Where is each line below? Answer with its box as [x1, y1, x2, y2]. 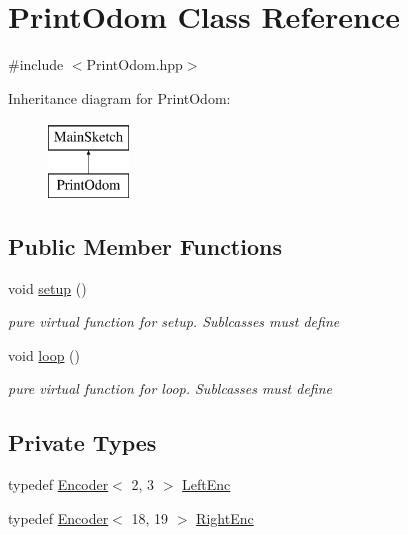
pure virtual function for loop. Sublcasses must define [8, 378, 333, 399]
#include [8, 54, 64, 75]
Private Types [8, 427, 157, 458]
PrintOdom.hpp [86, 54, 183, 75]
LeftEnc [182, 474, 231, 495]
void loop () [8, 344, 80, 365]
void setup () [8, 277, 87, 298]
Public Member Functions [8, 230, 282, 261]
